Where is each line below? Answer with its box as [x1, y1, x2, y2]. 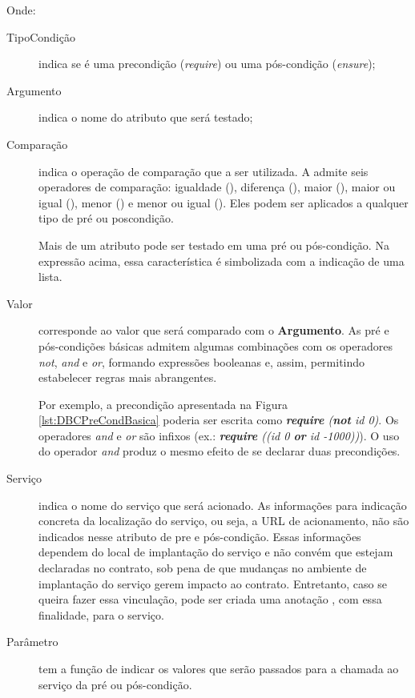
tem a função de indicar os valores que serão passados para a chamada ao [38, 660, 399, 676]
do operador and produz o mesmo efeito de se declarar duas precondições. [38, 443, 401, 459]
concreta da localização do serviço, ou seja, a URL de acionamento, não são [38, 512, 409, 529]
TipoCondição [6, 28, 75, 45]
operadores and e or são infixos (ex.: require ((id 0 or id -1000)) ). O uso [38, 427, 400, 443]
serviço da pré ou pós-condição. [38, 676, 192, 692]
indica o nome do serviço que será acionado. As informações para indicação [38, 496, 407, 513]
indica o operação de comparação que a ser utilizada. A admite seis [38, 162, 369, 179]
